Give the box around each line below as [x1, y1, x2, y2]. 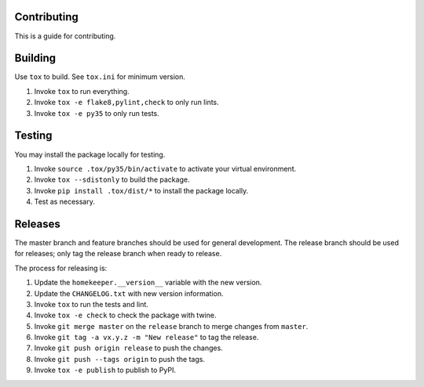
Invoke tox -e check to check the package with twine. [34, 310, 217, 320]
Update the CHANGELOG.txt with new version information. [34, 288, 224, 298]
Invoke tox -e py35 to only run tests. [34, 108, 160, 118]
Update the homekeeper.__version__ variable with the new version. [34, 278, 262, 288]
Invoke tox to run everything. [34, 86, 130, 96]
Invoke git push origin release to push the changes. [34, 343, 223, 353]
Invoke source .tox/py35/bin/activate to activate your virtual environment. [34, 164, 297, 173]
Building [14, 52, 57, 65]
